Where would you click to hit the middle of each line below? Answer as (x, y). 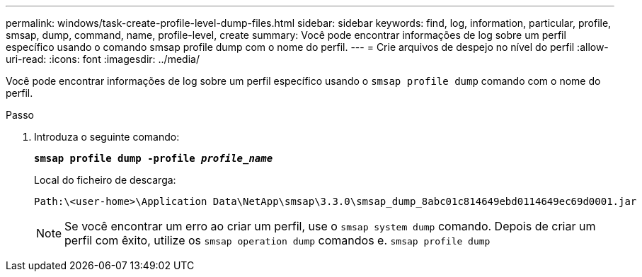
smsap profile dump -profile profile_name (154, 158)
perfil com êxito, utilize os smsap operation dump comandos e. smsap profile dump (277, 240)
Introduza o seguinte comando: (107, 137)
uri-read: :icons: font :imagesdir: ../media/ (103, 59)
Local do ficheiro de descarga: (105, 180)
